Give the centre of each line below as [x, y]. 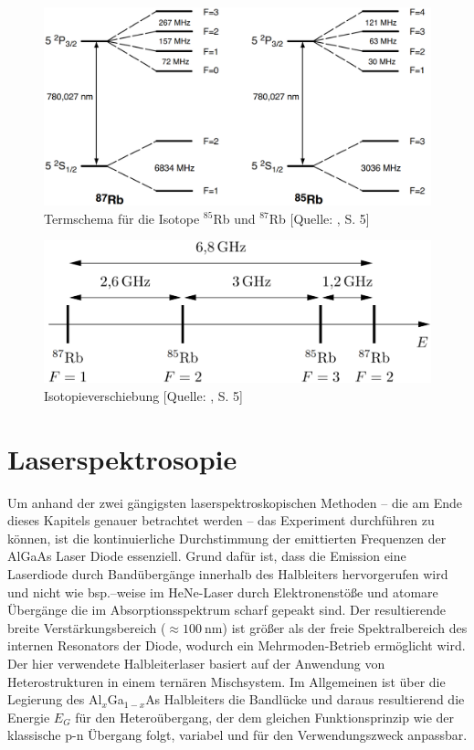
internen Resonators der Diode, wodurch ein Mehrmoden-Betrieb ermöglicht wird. [237, 645]
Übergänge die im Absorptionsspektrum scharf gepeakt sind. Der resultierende [227, 610]
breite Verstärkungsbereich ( [87, 627]
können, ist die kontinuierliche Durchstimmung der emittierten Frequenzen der [227, 538]
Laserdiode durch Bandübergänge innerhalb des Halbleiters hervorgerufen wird [228, 573]
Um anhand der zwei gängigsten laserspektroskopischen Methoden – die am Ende [235, 502]
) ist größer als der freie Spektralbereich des [345, 627]
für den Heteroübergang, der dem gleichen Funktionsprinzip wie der [265, 717]
